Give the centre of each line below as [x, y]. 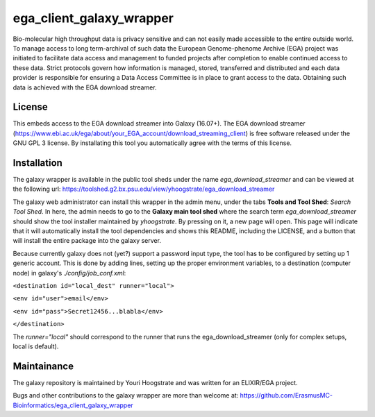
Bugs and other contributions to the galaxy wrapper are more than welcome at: [126, 395]
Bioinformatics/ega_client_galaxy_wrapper [73, 405]
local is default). [36, 346]
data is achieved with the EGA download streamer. [85, 87]
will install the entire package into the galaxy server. [87, 241]
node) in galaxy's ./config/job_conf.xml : [69, 273]
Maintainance [43, 366]
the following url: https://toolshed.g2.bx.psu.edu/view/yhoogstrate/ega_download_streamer [144, 189]
